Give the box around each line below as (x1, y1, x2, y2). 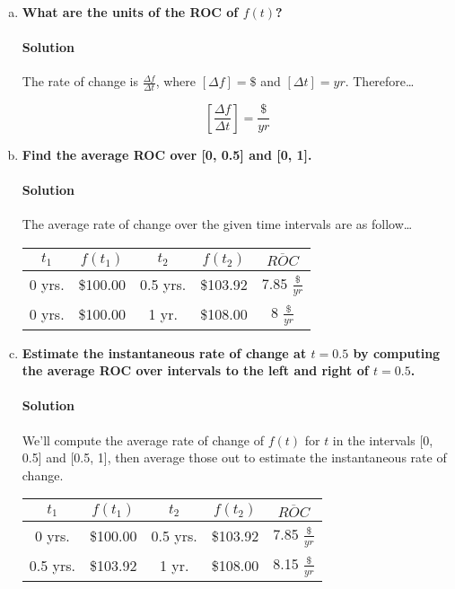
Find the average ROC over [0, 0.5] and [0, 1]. (22, 145, 312, 163)
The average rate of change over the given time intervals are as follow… (22, 215, 413, 233)
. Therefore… (345, 72, 415, 91)
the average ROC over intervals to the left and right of (22, 361, 369, 380)
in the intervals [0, (332, 430, 433, 449)
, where (155, 72, 197, 91)
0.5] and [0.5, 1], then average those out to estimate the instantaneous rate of (22, 448, 447, 467)
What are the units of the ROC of (22, 3, 239, 21)
